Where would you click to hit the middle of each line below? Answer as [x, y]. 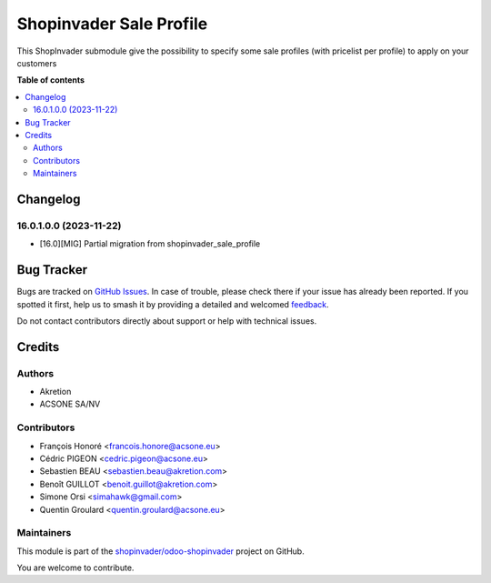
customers [37, 63]
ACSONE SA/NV [70, 404]
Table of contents [51, 80]
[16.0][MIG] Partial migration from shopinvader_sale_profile [150, 244]
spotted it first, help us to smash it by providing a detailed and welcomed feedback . [173, 304]
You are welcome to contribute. [75, 568]
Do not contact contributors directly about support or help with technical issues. [167, 321]
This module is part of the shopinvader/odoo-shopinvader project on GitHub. [160, 551]
